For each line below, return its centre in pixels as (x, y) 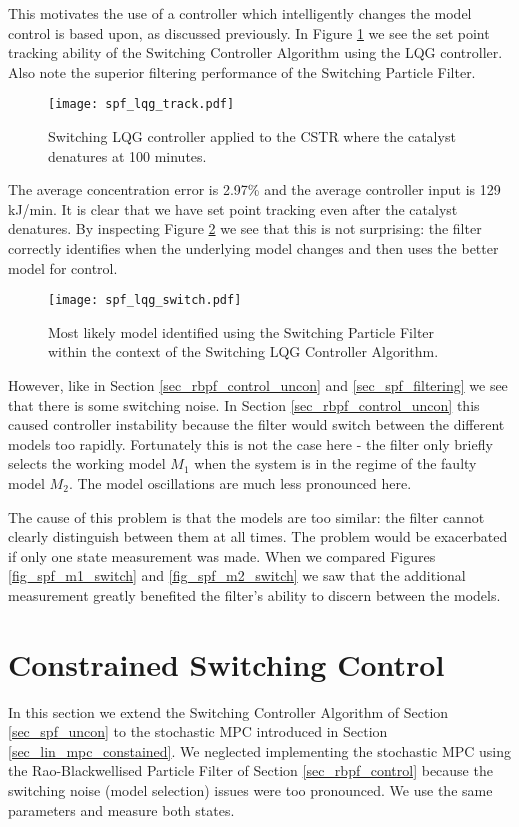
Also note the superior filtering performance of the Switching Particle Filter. (242, 71)
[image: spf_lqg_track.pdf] (141, 104)
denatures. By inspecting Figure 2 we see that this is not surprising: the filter (245, 228)
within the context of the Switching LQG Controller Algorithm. (243, 351)
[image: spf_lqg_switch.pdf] (145, 300)
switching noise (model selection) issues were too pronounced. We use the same (250, 790)
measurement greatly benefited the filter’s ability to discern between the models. (254, 594)
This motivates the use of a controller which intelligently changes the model (240, 13)
